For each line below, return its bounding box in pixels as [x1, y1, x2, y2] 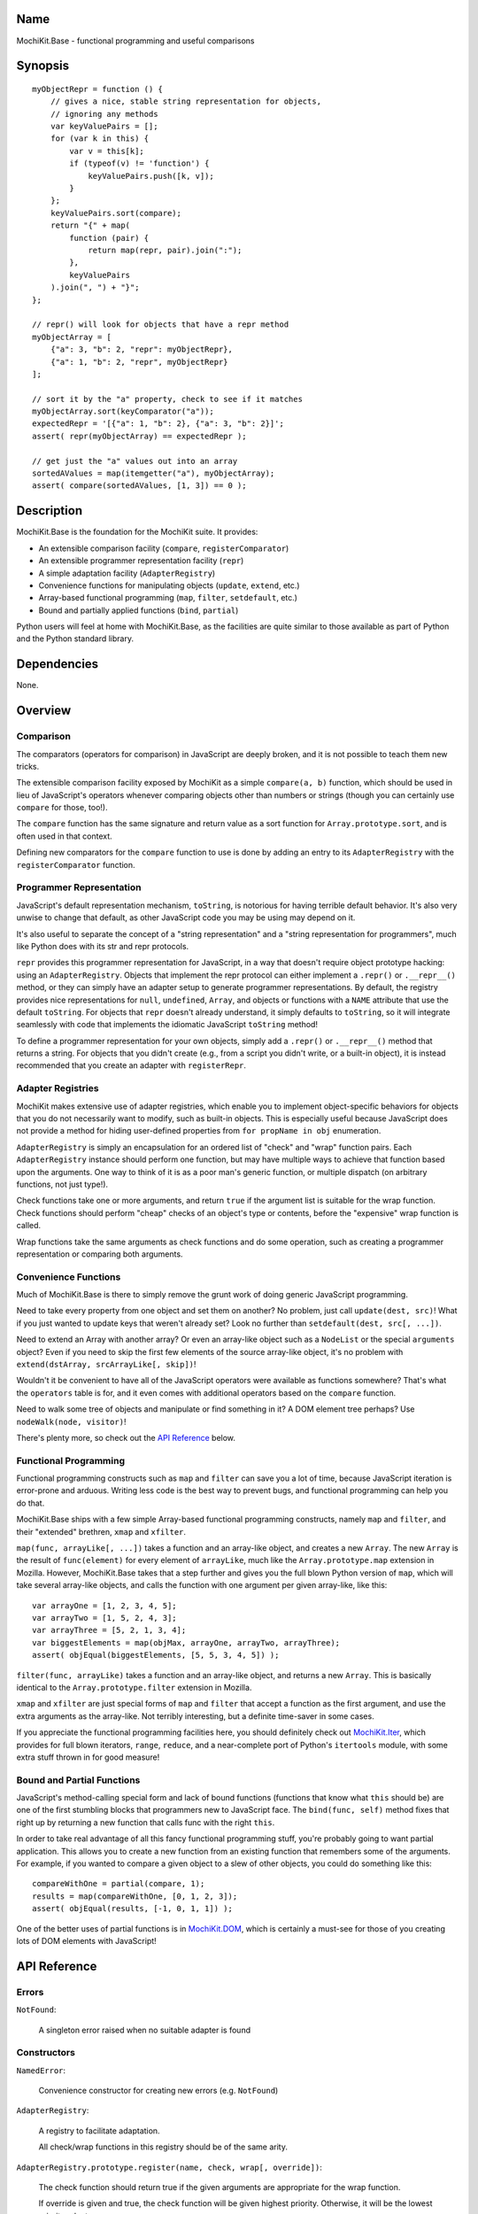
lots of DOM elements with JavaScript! [16, 1935, 157, 1946]
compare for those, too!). [16, 802, 108, 813]
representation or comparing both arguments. [16, 1249, 183, 1259]
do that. [16, 1498, 45, 1508]
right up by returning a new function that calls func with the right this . [16, 1816, 275, 1828]
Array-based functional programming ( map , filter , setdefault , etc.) [38, 592, 298, 603]
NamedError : [16, 2064, 66, 2076]
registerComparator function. [16, 859, 136, 870]
